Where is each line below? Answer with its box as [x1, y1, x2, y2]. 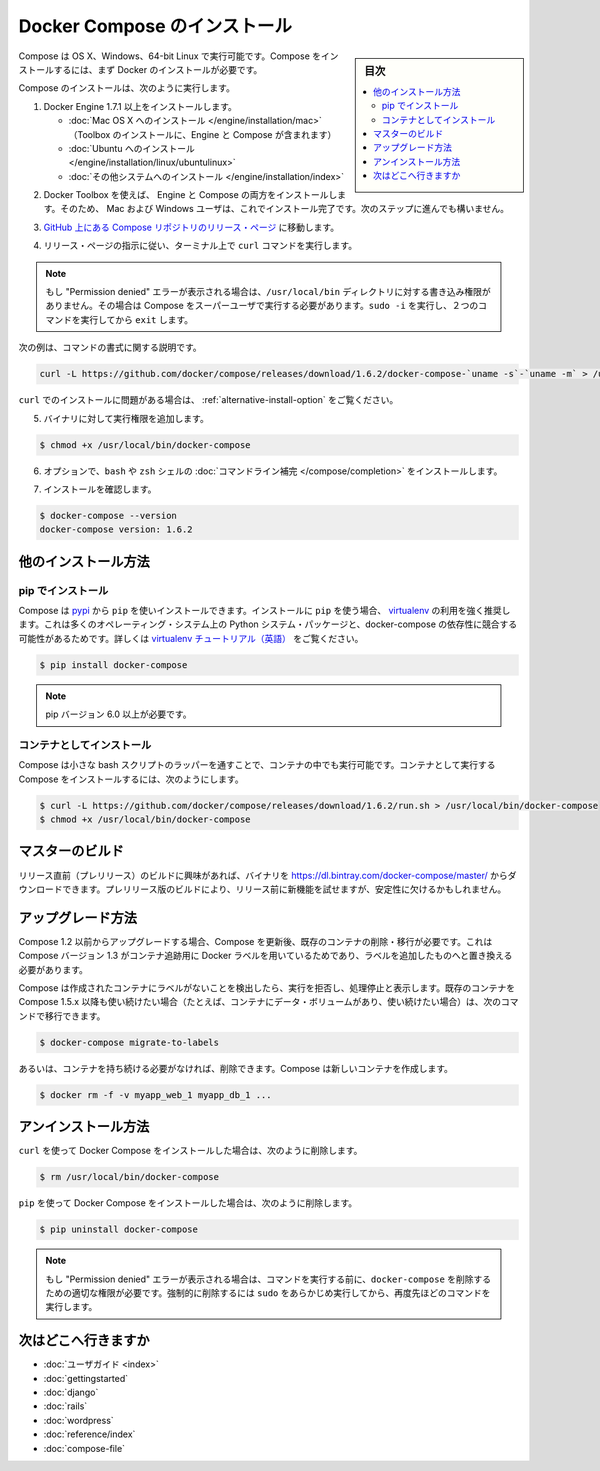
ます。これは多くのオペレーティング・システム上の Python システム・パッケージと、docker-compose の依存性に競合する [18, 618, 518, 630]
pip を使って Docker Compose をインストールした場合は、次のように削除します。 [18, 1197, 358, 1209]
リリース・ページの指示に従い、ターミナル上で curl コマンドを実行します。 [43, 240, 358, 252]
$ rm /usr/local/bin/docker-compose [39, 1171, 220, 1183]
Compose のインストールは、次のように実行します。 [18, 82, 235, 94]
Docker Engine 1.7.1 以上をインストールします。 [43, 100, 237, 112]
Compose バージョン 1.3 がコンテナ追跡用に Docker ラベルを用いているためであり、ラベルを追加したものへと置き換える [18, 950, 513, 962]
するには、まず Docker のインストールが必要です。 [53, 63, 263, 75]
